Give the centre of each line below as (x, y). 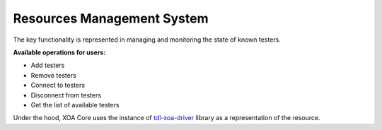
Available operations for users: (59, 52)
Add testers (48, 65)
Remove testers (54, 75)
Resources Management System (111, 18)
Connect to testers (58, 85)
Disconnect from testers (66, 95)
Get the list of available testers (75, 105)
